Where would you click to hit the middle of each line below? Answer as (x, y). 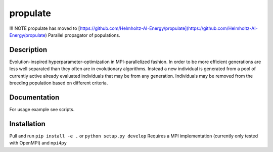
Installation (27, 124)
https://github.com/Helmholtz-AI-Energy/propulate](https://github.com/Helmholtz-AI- (169, 28)
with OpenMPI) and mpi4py (38, 143)
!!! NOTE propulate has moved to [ (45, 28)
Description (28, 50)
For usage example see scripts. (42, 109)
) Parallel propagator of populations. (83, 35)
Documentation (34, 97)
